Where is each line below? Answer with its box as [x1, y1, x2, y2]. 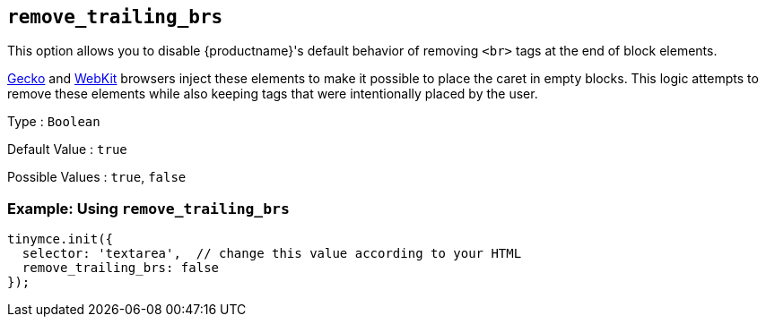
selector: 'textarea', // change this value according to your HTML [22, 246, 522, 261]
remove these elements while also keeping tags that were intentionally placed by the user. [7, 86, 538, 102]
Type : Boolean [7, 114, 100, 130]
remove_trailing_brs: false [22, 260, 220, 276]
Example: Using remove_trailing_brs [7, 199, 290, 217]
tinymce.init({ [7, 232, 114, 247]
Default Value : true [7, 141, 127, 158]
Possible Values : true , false [7, 169, 187, 185]
